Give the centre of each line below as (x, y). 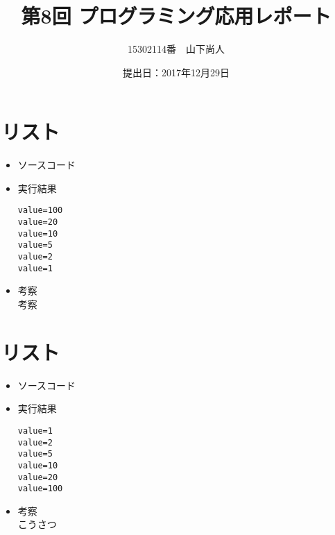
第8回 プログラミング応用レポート (176, 16)
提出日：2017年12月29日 (176, 72)
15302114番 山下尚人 (176, 49)
